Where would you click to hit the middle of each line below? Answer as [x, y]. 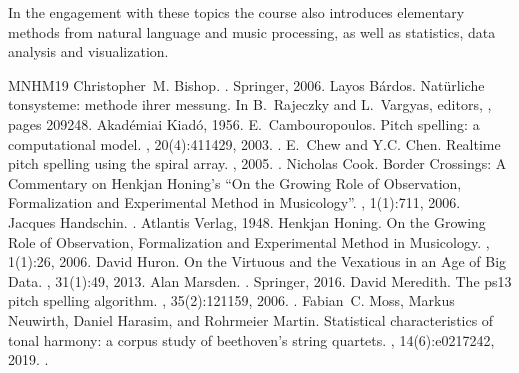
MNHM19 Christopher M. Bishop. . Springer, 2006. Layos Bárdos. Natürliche [246, 84]
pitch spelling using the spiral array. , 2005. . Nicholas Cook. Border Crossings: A [257, 163]
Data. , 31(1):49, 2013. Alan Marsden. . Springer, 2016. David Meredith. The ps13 [260, 280]
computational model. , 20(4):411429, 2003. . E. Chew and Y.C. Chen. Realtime [254, 143]
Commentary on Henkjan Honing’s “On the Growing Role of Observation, [235, 182]
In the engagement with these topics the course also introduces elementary [236, 12]
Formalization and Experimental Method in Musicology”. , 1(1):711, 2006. [234, 202]
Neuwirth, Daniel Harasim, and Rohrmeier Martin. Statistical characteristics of [251, 319]
